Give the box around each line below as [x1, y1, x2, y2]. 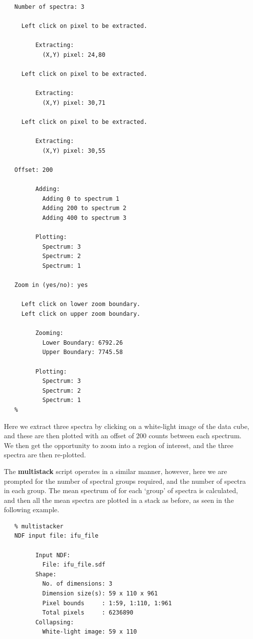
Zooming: [35, 330, 63, 337]
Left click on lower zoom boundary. [21, 301, 141, 308]
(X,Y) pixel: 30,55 [42, 147, 105, 154]
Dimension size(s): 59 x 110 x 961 [42, 590, 158, 597]
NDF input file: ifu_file [14, 532, 99, 540]
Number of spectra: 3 [14, 3, 84, 10]
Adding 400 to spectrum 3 [42, 214, 126, 222]
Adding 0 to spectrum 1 [42, 195, 120, 202]
